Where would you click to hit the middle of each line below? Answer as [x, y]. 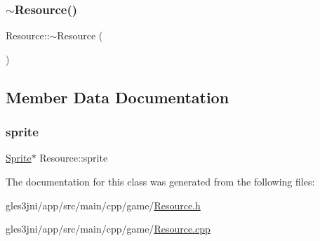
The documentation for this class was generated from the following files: [160, 181]
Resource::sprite [74, 158]
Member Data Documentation [118, 97]
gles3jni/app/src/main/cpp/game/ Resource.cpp [108, 229]
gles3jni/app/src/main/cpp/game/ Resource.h [103, 205]
